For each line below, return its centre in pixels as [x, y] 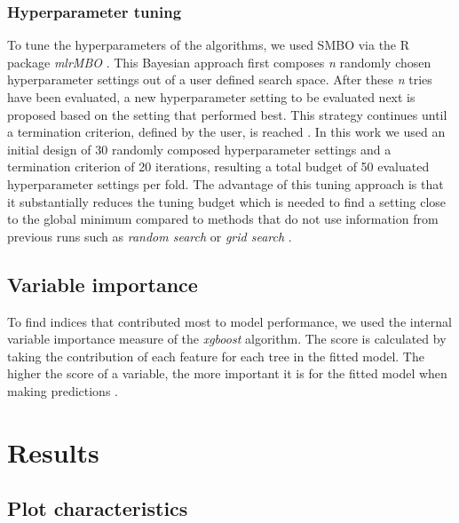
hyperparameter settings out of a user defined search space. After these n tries [220, 79]
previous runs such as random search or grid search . [150, 236]
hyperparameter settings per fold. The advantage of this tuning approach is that [226, 183]
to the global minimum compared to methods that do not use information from [223, 219]
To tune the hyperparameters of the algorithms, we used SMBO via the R [209, 45]
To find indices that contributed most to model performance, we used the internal [229, 321]
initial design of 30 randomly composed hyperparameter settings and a [199, 149]
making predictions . [63, 390]
